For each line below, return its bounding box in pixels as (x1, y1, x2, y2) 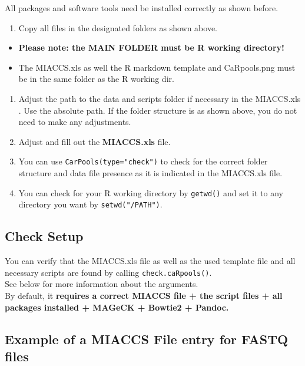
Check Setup (5, 227, 84, 245)
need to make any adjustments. (18, 116, 131, 128)
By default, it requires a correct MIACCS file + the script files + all (5, 289, 283, 301)
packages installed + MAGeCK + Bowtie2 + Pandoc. (5, 301, 229, 313)
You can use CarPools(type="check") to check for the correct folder (18, 155, 268, 167)
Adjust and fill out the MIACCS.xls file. (18, 135, 171, 147)
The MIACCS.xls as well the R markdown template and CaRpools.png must (18, 61, 296, 73)
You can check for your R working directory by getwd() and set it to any (18, 186, 283, 199)
